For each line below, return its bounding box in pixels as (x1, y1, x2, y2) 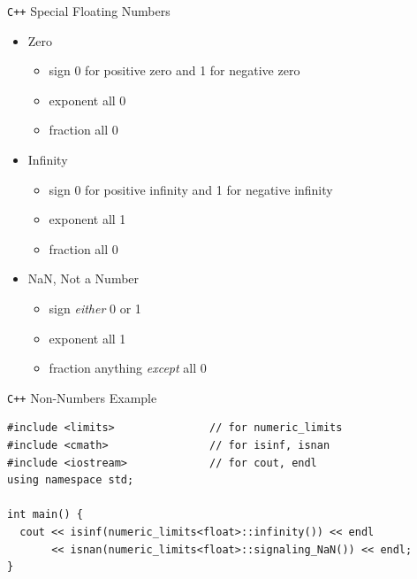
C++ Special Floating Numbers (7, 2, 171, 19)
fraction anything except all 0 (49, 359, 207, 377)
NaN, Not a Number (27, 269, 140, 288)
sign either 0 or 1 (49, 299, 141, 317)
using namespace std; (7, 474, 134, 487)
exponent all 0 (49, 90, 126, 109)
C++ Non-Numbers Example (7, 388, 157, 406)
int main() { (7, 508, 83, 521)
